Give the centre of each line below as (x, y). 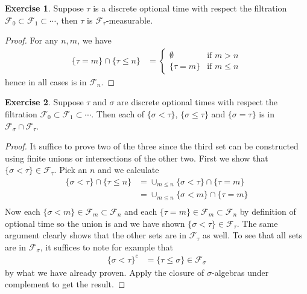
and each (141, 211)
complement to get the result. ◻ (65, 284)
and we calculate (128, 170)
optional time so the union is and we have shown (95, 223)
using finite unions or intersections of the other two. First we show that (137, 158)
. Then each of (118, 114)
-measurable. (129, 20)
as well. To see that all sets (253, 235)
